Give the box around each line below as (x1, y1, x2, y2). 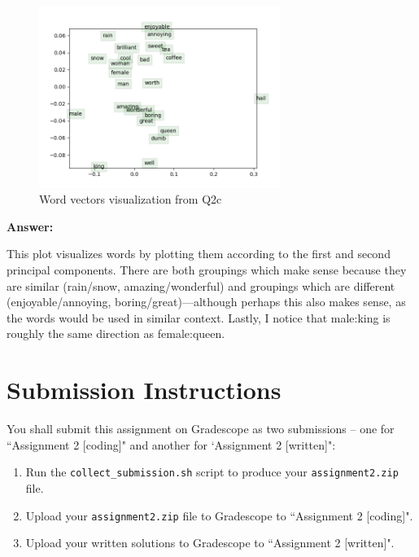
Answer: (7, 217, 54, 235)
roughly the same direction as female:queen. (7, 325, 225, 342)
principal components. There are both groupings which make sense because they (7, 261, 407, 278)
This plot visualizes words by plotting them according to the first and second (7, 245, 391, 262)
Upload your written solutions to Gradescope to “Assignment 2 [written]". (25, 534, 395, 551)
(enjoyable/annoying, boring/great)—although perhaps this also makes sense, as (7, 293, 406, 310)
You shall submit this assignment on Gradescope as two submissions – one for (7, 420, 395, 437)
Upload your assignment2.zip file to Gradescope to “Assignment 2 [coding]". (25, 507, 413, 524)
